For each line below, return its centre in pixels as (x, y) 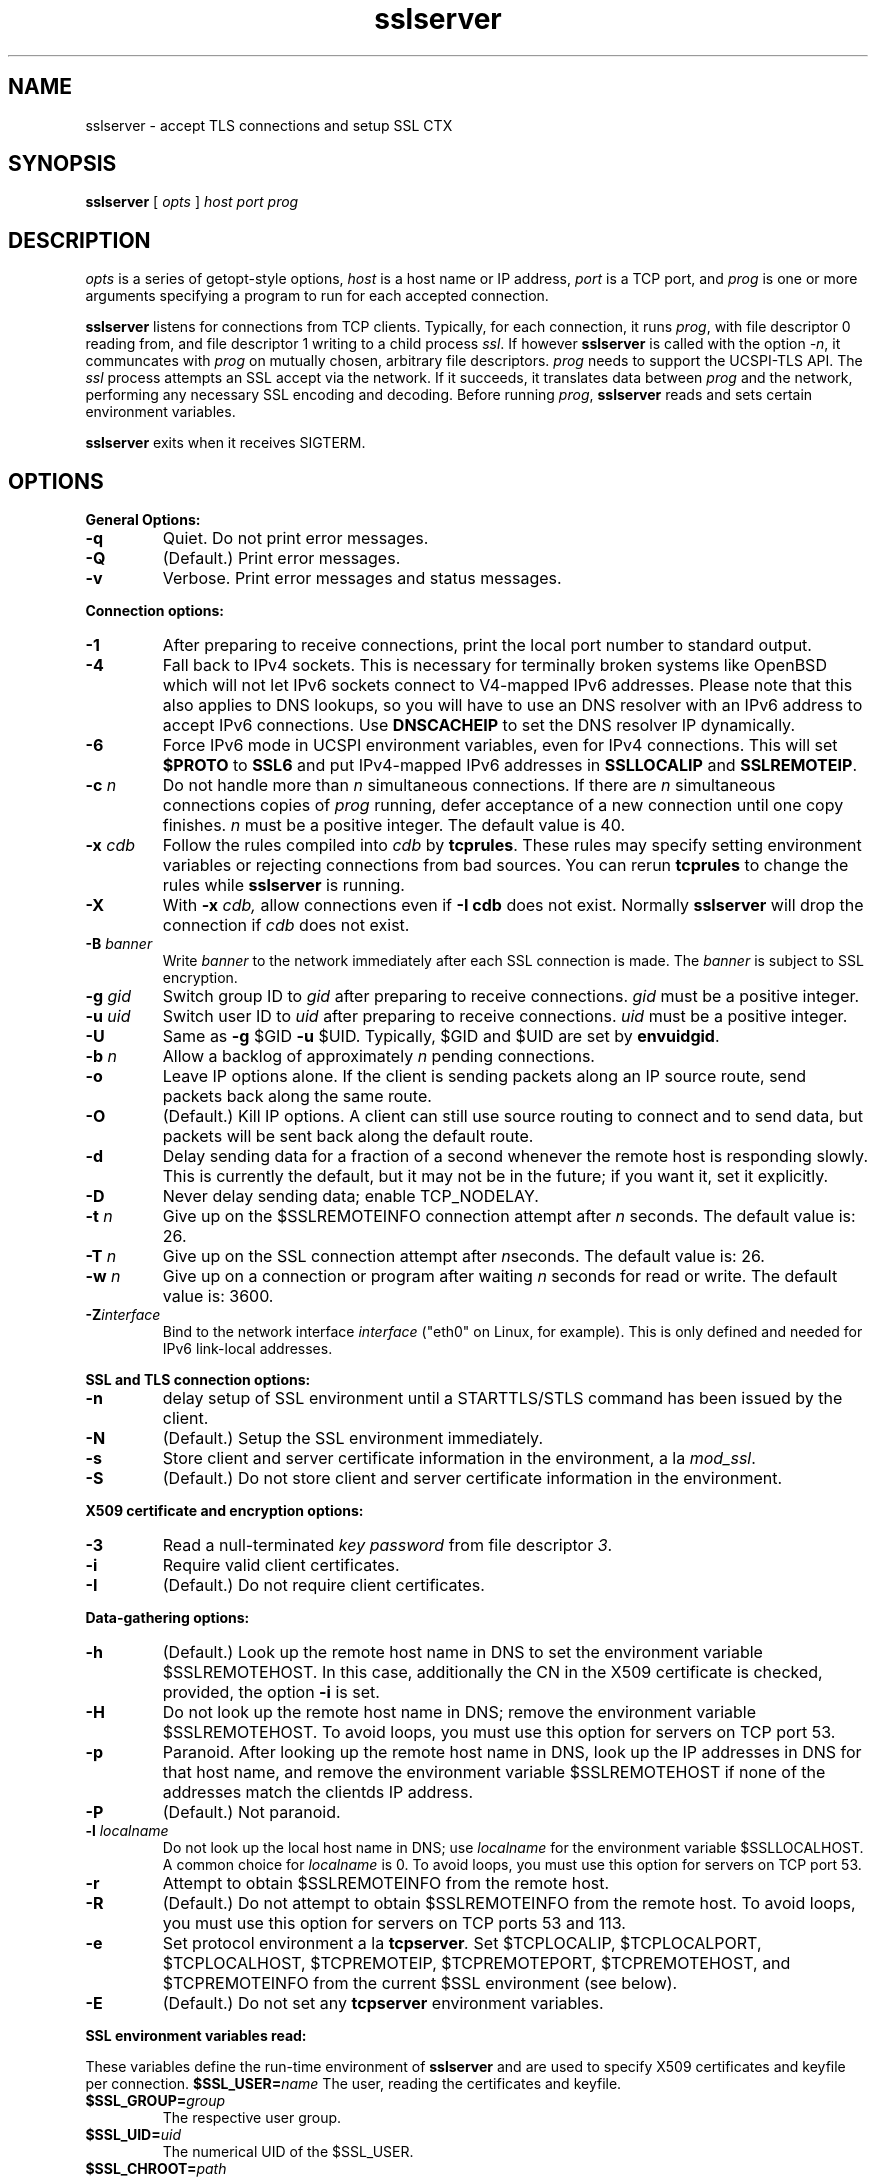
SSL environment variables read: (196, 2036)
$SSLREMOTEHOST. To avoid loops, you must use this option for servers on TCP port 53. (499, 1732)
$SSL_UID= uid (133, 2135)
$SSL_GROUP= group (155, 2101)
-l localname (127, 1831)
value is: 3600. (218, 1296)
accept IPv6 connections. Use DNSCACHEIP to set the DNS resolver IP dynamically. (479, 725)
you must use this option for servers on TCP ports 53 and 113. (394, 1923)
